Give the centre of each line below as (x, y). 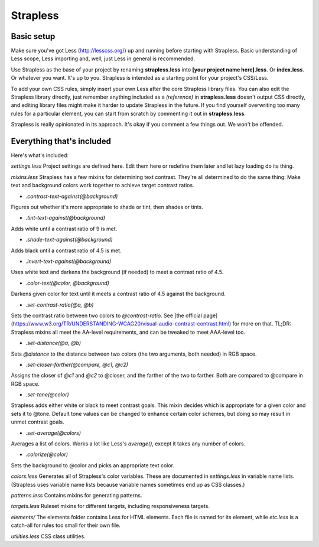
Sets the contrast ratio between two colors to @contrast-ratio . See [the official (106, 315)
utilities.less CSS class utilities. (48, 536)
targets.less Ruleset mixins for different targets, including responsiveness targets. (110, 506)
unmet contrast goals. (38, 422)
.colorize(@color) (47, 454)
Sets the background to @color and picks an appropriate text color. (92, 465)
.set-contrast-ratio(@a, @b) (60, 305)
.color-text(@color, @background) (67, 283)
